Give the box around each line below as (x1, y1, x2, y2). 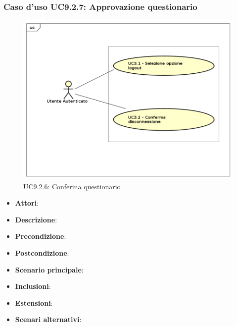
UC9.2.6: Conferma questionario (23, 181, 121, 191)
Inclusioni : (15, 281, 51, 291)
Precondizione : (15, 231, 66, 241)
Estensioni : (15, 297, 53, 308)
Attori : (15, 198, 39, 208)
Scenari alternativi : (15, 314, 82, 325)
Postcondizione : (15, 248, 69, 258)
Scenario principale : (15, 264, 84, 274)
